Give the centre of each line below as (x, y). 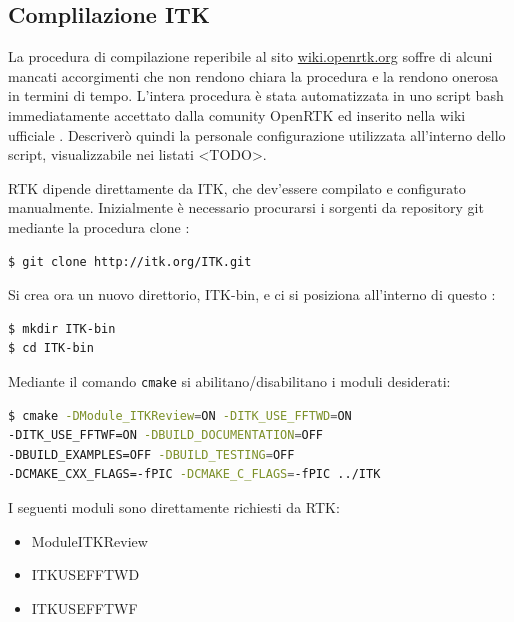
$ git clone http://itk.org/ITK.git (130, 261)
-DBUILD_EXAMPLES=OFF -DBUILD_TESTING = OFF (151, 454)
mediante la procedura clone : (99, 226)
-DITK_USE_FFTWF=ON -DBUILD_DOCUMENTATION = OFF (166, 435)
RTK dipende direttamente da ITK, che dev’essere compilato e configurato (237, 187)
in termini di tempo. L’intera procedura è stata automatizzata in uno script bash (256, 95)
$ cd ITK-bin (51, 348)
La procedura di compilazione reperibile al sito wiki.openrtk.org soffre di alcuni (250, 56)
